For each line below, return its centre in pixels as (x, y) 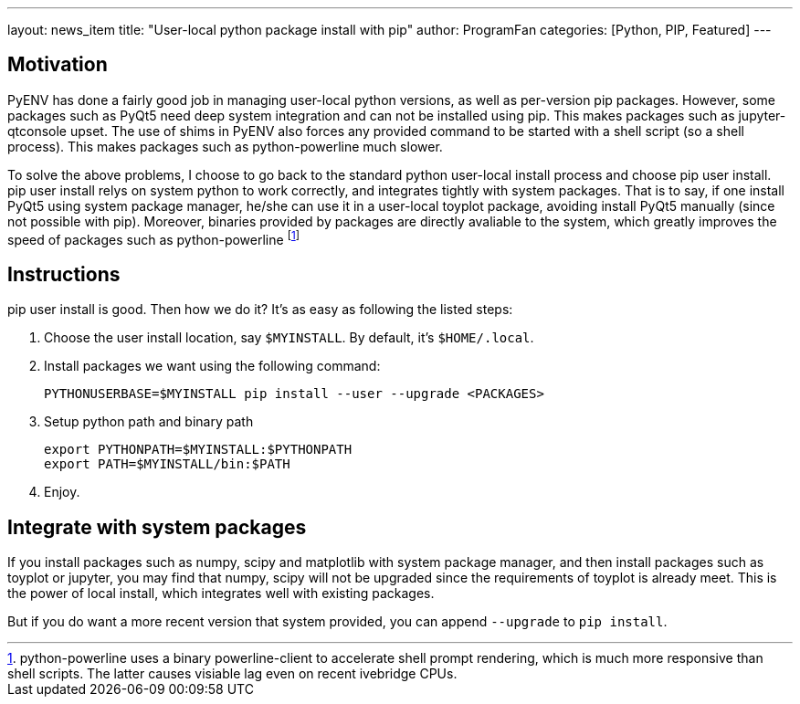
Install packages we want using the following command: (212, 366)
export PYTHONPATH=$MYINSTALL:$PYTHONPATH (198, 450)
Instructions (64, 274)
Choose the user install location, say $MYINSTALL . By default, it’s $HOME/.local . (289, 338)
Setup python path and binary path (149, 422)
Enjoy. (62, 492)
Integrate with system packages (157, 527)
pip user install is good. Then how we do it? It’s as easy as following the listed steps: (260, 310)
